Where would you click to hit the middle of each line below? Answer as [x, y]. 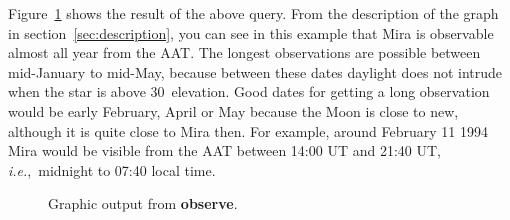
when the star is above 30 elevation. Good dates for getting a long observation [249, 91]
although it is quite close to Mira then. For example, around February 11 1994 [248, 130]
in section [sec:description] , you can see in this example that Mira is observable [251, 32]
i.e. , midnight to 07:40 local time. [112, 169]
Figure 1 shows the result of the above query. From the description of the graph [253, 13]
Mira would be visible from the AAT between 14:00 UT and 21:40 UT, [224, 150]
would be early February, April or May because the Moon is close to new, [233, 110]
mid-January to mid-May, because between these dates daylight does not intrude [255, 71]
